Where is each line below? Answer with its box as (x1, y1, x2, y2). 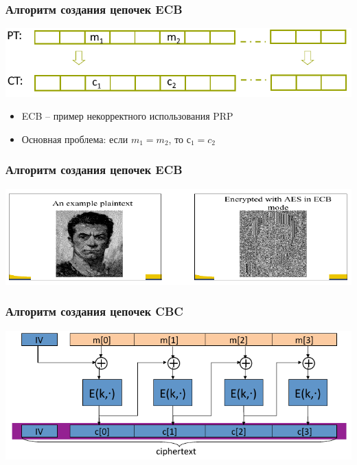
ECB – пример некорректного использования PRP (21, 109, 233, 123)
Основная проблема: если (21, 131, 128, 146)
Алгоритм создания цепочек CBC (5, 303, 183, 320)
